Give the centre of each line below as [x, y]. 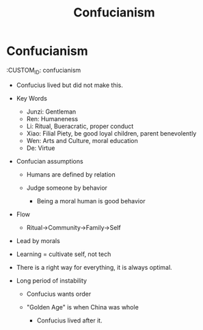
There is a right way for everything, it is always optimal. [94, 267]
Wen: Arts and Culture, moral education [82, 140]
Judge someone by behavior [67, 188]
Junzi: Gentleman [51, 112]
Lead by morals [38, 240]
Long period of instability [51, 280]
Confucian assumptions [50, 161]
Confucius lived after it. [70, 320]
